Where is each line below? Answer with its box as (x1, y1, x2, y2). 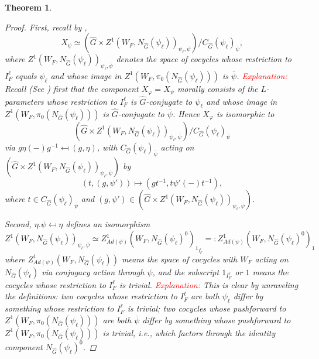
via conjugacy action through (42, 265, 145, 278)
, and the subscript (152, 265, 219, 278)
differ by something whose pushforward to (142, 313, 291, 326)
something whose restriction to (5, 302, 114, 314)
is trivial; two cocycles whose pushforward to (127, 302, 286, 314)
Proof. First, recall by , (5, 20, 87, 33)
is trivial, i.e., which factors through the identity (102, 326, 276, 339)
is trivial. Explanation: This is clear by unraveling (119, 278, 299, 290)
